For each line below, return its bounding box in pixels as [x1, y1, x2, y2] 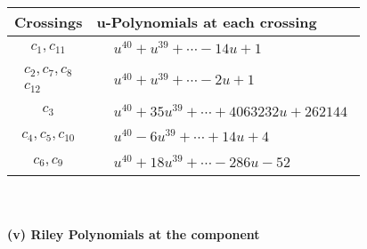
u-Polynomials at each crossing [96, 12, 317, 32]
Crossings [14, 12, 83, 32]
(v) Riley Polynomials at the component [7, 224, 260, 243]
